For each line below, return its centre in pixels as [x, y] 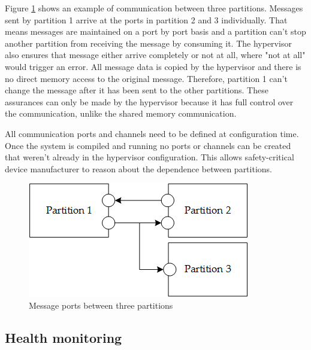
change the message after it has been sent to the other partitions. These [137, 90]
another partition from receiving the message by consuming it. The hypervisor [148, 43]
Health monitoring [64, 337]
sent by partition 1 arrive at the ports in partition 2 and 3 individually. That [146, 19]
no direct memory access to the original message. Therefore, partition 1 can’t [146, 78]
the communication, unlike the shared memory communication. [121, 113]
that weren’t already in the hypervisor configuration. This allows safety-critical [150, 157]
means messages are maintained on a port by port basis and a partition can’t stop [155, 31]
